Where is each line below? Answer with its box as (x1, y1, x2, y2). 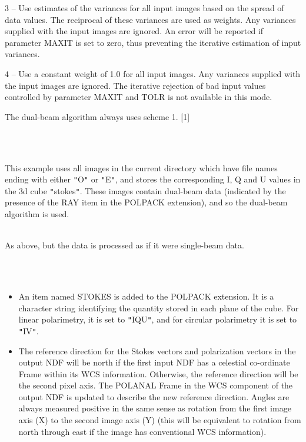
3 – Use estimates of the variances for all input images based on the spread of (5, 2, 284, 14)
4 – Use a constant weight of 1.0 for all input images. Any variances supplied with (5, 67, 301, 79)
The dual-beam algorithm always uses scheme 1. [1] (5, 110, 190, 122)
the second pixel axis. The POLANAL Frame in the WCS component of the (18, 379, 293, 391)
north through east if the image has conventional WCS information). (18, 425, 267, 437)
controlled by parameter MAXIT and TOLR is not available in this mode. (5, 91, 272, 103)
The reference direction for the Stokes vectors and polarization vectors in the (18, 344, 296, 357)
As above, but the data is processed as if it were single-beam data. (5, 239, 244, 251)
